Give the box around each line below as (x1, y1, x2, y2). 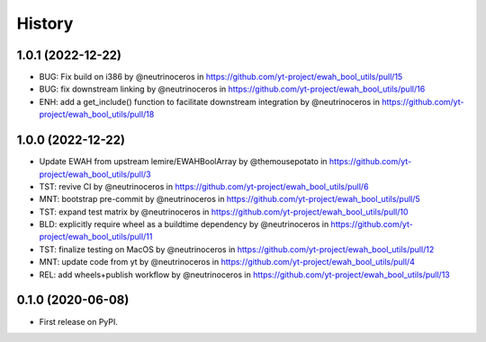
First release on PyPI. (39, 316, 119, 327)
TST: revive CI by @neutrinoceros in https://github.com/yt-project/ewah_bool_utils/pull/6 (39, 180, 369, 192)
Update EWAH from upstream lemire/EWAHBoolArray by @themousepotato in (39, 156, 328, 167)
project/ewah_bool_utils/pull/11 (39, 232, 153, 242)
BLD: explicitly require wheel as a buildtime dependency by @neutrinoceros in (39, 219, 329, 230)
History (16, 13, 74, 33)
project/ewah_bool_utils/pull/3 (39, 169, 152, 180)
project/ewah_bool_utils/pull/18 (39, 109, 155, 120)
